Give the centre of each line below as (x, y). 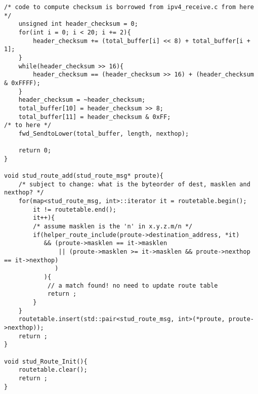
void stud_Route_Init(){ (46, 361)
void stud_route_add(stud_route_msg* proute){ (84, 176)
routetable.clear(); (53, 370)
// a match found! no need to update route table (133, 285)
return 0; (35, 151)
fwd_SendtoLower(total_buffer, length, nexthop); (104, 133)
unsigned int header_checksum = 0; (78, 24)
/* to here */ (28, 125)
